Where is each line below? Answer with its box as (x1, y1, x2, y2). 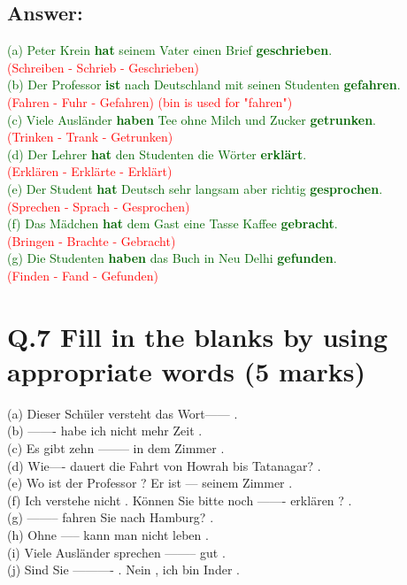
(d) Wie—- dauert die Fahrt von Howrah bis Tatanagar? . (7, 456, 321, 474)
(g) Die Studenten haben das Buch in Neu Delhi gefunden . (7, 249, 337, 267)
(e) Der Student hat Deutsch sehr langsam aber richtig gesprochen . (7, 179, 383, 197)
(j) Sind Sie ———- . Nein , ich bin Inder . (7, 560, 240, 579)
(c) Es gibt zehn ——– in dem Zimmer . (7, 439, 225, 458)
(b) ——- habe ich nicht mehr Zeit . (7, 421, 203, 440)
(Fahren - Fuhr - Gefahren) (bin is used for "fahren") (7, 92, 293, 111)
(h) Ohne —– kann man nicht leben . (7, 525, 209, 543)
